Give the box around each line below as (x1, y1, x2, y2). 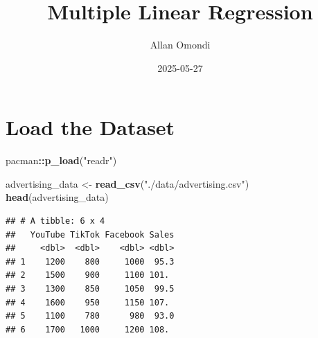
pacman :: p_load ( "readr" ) (6, 153, 117, 168)
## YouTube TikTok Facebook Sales (6, 229, 175, 240)
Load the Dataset (6, 113, 175, 141)
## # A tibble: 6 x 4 (6, 216, 105, 226)
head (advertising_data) (6, 190, 109, 204)
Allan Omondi (150, 37, 211, 52)
